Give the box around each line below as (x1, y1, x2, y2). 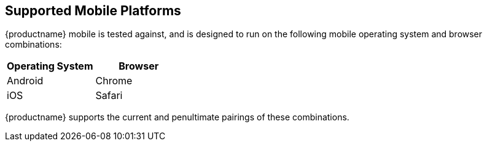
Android (7, 75, 44, 87)
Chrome (95, 75, 133, 87)
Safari (95, 89, 123, 102)
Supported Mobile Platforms (5, 3, 181, 18)
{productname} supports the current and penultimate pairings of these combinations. (5, 112, 349, 123)
